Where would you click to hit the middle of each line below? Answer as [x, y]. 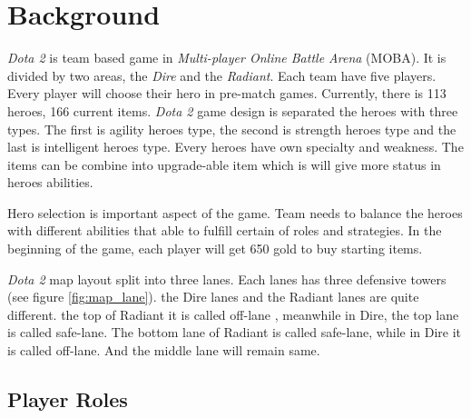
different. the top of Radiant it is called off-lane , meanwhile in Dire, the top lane [233, 314]
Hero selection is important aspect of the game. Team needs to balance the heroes [235, 212]
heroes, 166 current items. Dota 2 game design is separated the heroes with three [233, 110]
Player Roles [68, 399]
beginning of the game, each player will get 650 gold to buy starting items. [215, 249]
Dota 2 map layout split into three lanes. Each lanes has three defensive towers [227, 279]
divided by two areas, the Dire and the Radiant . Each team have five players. [222, 75]
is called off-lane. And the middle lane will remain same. [164, 350]
